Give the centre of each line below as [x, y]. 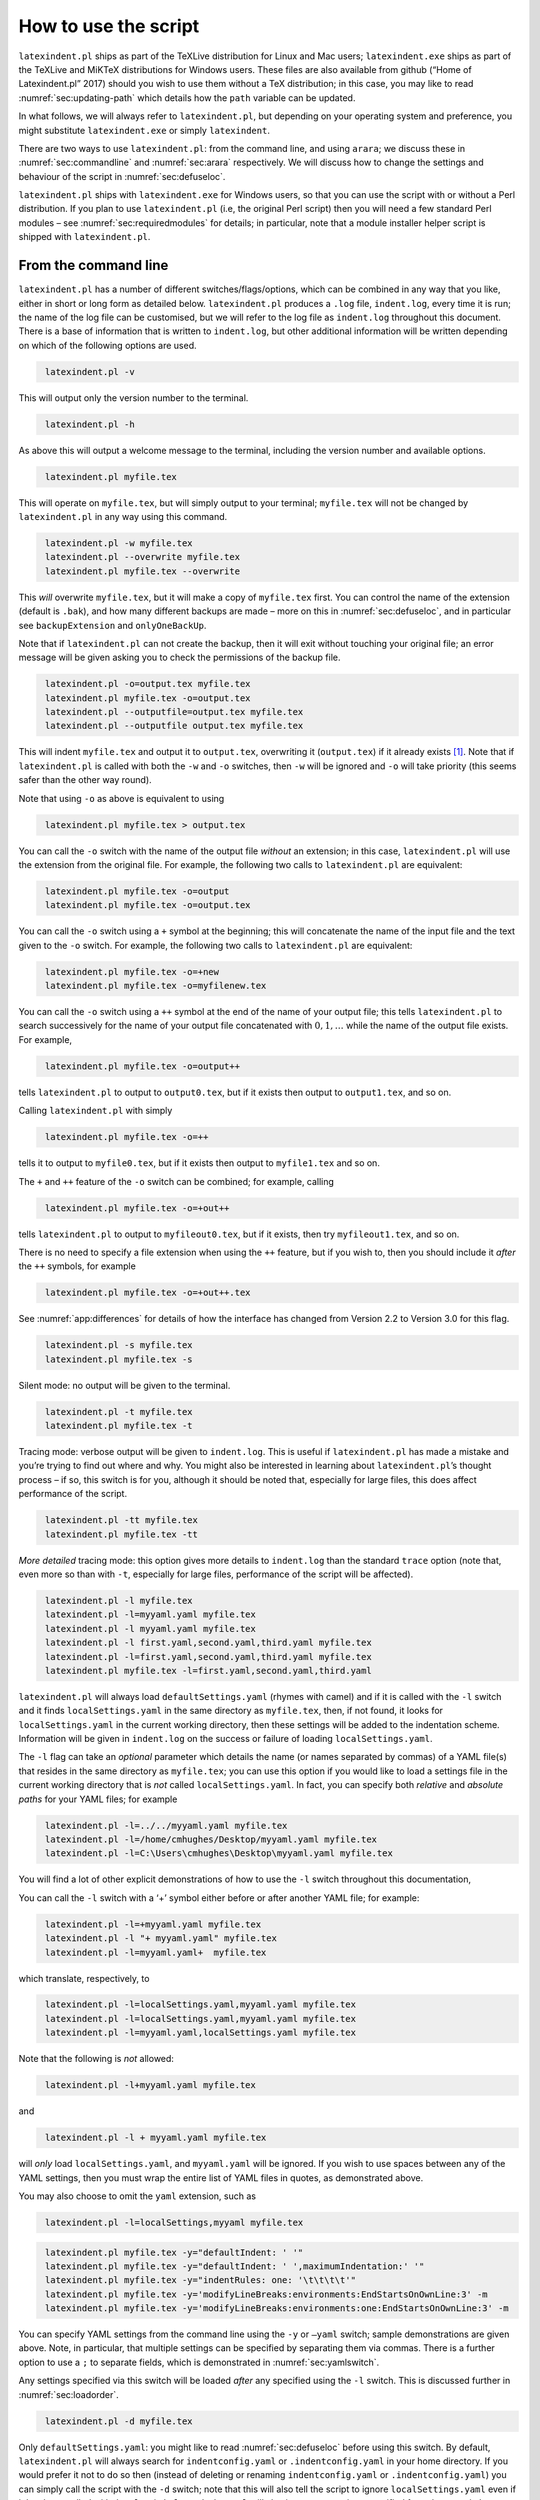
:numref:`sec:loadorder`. [68, 2394]
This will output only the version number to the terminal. [133, 397]
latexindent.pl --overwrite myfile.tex [142, 557]
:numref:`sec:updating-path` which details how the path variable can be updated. [187, 97]
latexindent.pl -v [90, 371]
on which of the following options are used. [107, 345]
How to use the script [109, 26]
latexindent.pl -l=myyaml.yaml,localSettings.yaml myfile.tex [201, 2033]
